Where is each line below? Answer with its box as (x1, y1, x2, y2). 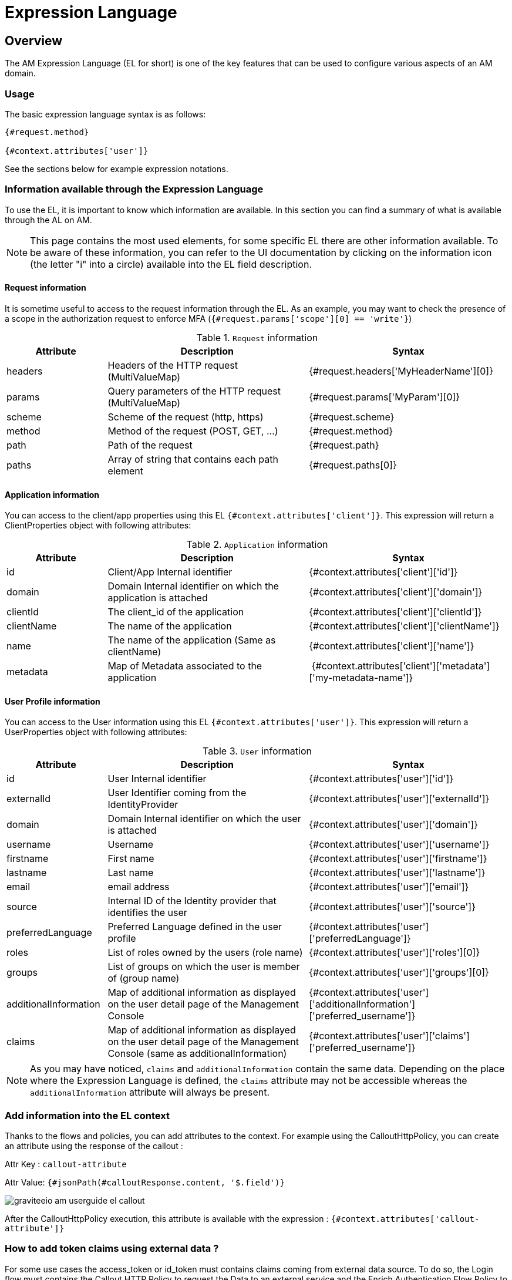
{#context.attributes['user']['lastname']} (309, 867, 486, 879)
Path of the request (107, 439, 193, 451)
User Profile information (5, 696, 100, 706)
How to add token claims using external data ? (5, 1242, 219, 1255)
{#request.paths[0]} (309, 459, 397, 471)
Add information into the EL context (5, 1109, 170, 1121)
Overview (5, 33, 63, 48)
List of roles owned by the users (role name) (107, 946, 303, 959)
